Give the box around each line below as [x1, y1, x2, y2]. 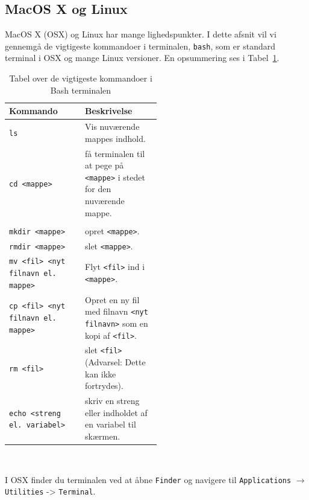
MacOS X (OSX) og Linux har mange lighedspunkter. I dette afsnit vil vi [5, 28, 276, 40]
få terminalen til [85, 147, 145, 159]
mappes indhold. [85, 132, 146, 144]
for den [85, 182, 111, 195]
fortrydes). [85, 379, 123, 392]
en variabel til [85, 418, 136, 431]
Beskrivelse [85, 104, 133, 117]
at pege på [85, 159, 124, 171]
